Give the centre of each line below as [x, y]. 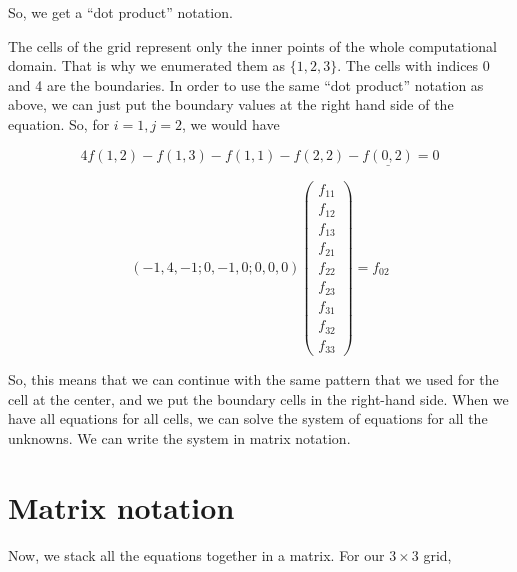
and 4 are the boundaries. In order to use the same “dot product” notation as [246, 84]
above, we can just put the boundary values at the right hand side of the [231, 104]
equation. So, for [59, 123]
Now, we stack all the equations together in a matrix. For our [196, 554]
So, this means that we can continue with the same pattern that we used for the [253, 379]
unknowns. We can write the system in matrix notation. [179, 438]
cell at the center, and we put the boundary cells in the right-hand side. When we [258, 398]
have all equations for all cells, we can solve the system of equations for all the [248, 418]
